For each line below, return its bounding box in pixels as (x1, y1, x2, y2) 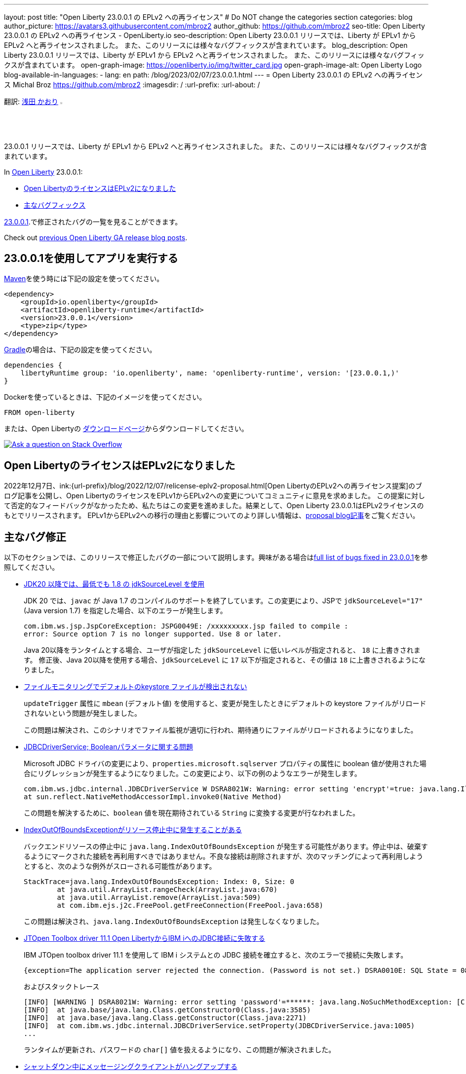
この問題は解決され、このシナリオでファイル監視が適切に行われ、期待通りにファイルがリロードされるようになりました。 (24, 726, 418, 735)
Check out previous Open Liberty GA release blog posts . (4, 233, 188, 242)
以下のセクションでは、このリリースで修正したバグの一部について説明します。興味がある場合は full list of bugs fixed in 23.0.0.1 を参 (4, 553, 428, 562)
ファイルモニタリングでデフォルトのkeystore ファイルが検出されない (24, 682, 247, 691)
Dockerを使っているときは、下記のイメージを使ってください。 (4, 393, 206, 402)
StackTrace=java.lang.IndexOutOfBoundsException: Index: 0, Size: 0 (24, 878, 294, 886)
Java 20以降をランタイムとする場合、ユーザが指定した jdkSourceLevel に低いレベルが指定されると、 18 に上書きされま (24, 646, 421, 655)
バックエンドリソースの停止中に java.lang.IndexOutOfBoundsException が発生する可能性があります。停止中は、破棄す (24, 842, 428, 851)
